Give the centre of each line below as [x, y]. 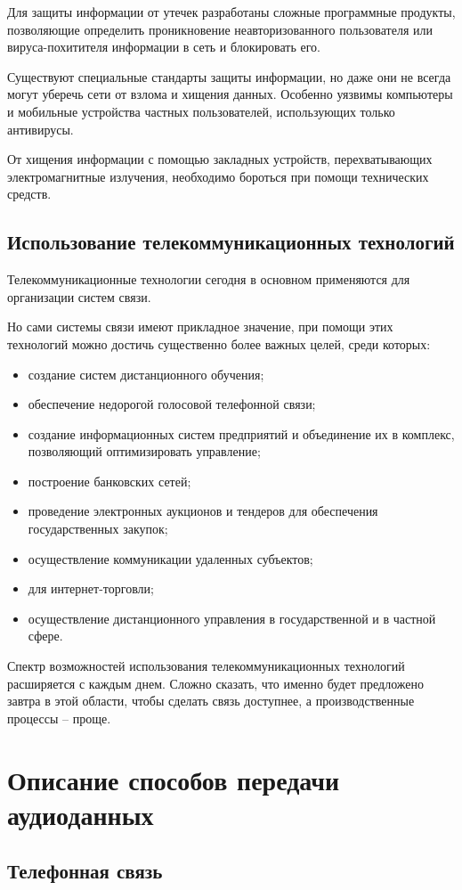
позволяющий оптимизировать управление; [144, 451]
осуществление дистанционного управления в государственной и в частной [232, 618]
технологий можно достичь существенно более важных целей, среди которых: [219, 343]
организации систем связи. [79, 296]
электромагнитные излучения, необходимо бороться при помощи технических [218, 176]
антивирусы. [41, 129]
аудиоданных [81, 814]
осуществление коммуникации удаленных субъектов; [170, 558]
